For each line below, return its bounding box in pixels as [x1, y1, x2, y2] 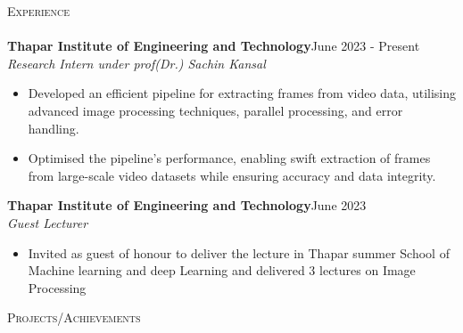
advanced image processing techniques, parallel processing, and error [28, 101, 403, 119]
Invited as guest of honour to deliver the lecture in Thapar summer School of [28, 243, 450, 262]
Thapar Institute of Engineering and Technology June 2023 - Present [7, 37, 420, 55]
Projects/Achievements [7, 308, 141, 327]
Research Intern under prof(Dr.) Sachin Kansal [7, 53, 266, 72]
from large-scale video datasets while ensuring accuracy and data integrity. [28, 166, 436, 184]
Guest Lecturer [7, 213, 88, 231]
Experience [7, 2, 70, 20]
